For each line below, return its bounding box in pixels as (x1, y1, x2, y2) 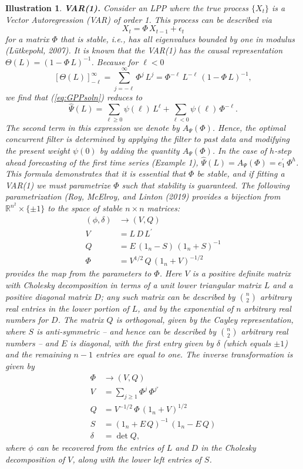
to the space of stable (48, 202, 123, 214)
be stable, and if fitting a (197, 167, 285, 180)
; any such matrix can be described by (100, 290, 235, 302)
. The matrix (58, 313, 104, 326)
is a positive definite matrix (192, 267, 291, 279)
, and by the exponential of (137, 302, 234, 314)
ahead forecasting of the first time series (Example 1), (5, 156, 198, 168)
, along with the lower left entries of (72, 453, 201, 465)
